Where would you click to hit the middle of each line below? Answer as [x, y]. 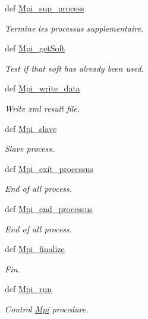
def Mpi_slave [31, 128]
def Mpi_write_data [42, 88]
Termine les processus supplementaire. [74, 28]
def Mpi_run [29, 289]
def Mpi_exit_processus [49, 168]
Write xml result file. [42, 108]
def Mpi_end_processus [49, 208]
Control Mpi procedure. [47, 309]
